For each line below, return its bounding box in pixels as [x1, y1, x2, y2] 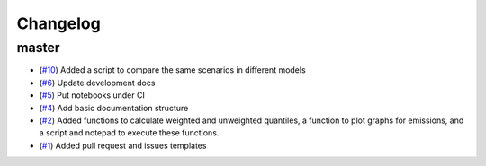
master [16, 39, 60, 56]
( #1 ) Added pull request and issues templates [39, 140, 207, 151]
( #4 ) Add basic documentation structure [39, 102, 189, 113]
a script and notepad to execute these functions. [39, 127, 220, 138]
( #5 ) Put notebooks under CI [39, 90, 146, 100]
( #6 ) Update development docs [39, 77, 156, 88]
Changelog [16, 13, 101, 33]
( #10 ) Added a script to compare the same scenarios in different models [39, 65, 306, 75]
